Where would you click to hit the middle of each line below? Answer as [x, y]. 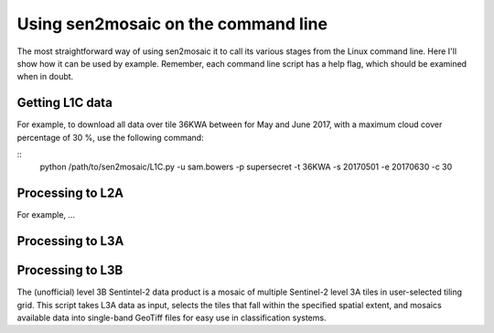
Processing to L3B [70, 270]
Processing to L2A [70, 193]
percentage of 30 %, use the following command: [111, 137]
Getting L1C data [65, 103]
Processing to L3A [70, 241]
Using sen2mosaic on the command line [172, 24]
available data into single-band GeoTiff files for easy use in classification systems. [172, 318]
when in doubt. [45, 77]
